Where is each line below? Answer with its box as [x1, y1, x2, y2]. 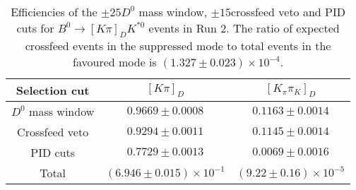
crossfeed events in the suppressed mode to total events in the [25, 37, 331, 54]
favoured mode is [73, 54, 157, 71]
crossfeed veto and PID [230, 4, 345, 20]
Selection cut [16, 82, 90, 99]
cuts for [16, 20, 54, 36]
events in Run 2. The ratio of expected [148, 20, 340, 36]
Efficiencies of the [11, 4, 97, 20]
